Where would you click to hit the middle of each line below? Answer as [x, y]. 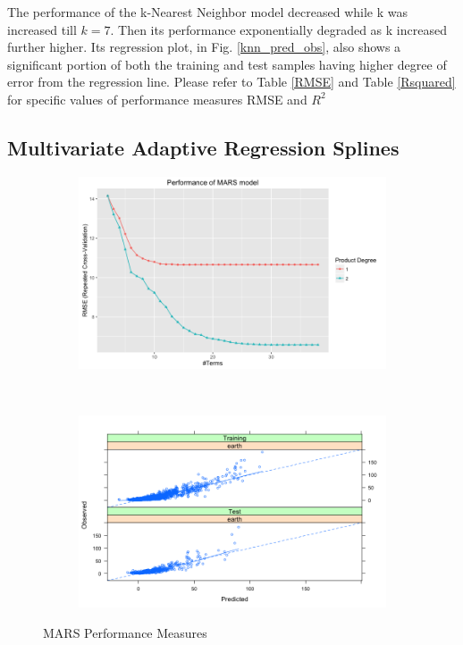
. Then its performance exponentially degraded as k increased [278, 29]
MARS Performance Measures [125, 632]
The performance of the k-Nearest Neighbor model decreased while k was [207, 12]
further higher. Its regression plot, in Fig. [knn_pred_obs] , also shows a [204, 47]
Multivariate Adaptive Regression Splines [203, 147]
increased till [42, 29]
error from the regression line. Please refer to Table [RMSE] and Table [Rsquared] [231, 82]
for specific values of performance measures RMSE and [157, 99]
